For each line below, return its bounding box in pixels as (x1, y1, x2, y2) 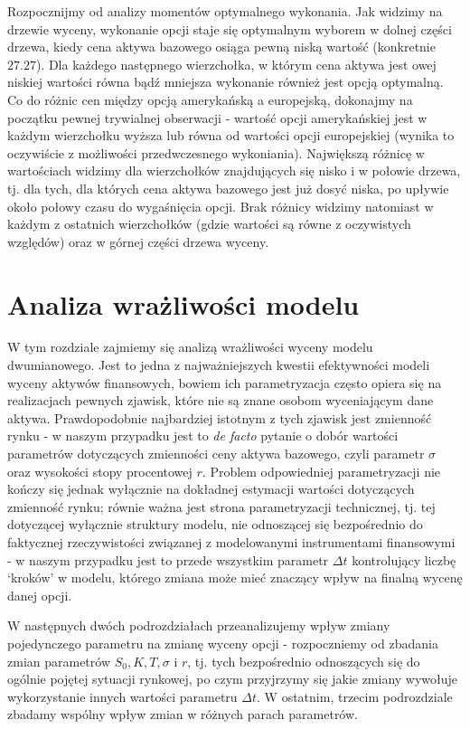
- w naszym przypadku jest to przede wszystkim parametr (7, 550, 329, 569)
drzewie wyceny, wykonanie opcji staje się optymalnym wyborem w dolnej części (7, 19, 452, 38)
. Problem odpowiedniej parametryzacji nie (202, 461, 441, 480)
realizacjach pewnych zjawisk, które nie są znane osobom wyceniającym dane (7, 391, 434, 410)
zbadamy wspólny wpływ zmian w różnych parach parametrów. (7, 705, 358, 724)
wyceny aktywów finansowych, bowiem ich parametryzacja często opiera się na (7, 373, 442, 392)
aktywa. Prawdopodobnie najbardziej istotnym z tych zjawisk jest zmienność (7, 408, 432, 427)
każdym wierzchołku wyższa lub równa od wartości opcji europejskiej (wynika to (7, 126, 455, 145)
